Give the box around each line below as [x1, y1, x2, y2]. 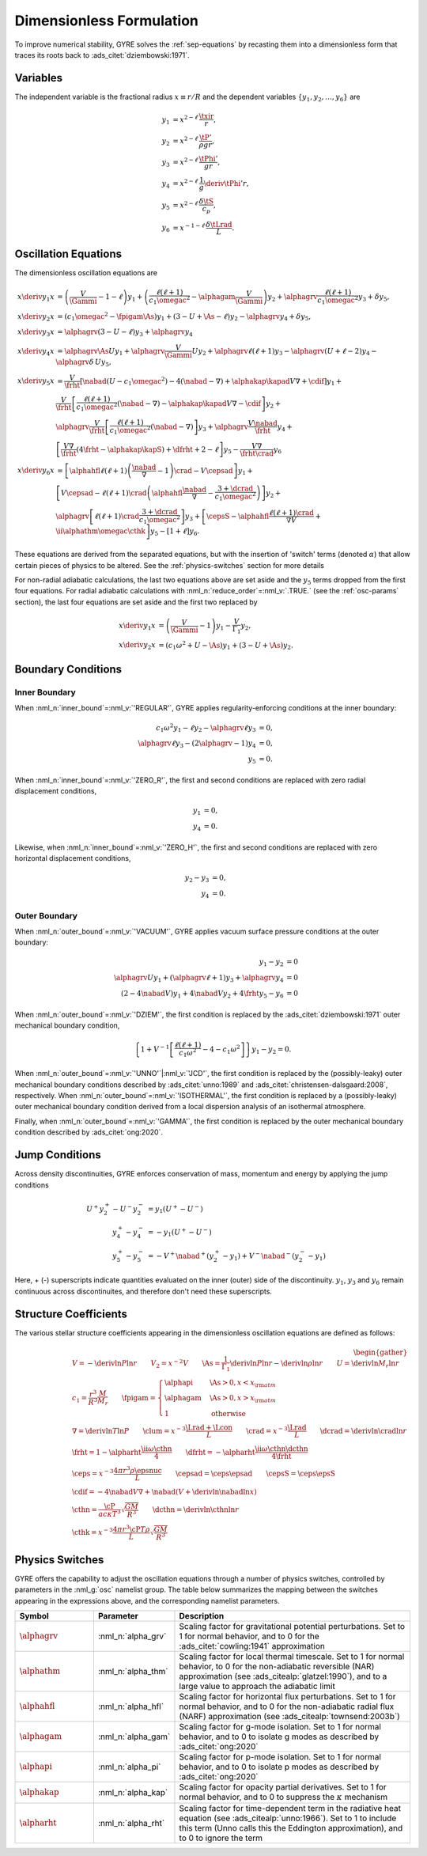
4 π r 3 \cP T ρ [112, 1524, 150, 1534]
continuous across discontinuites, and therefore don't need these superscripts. [14, 1286, 273, 1296]
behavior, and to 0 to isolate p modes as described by [179, 1761, 380, 1772]
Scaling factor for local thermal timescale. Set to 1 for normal [179, 1650, 405, 1661]
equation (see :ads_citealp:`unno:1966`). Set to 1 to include [179, 1812, 397, 1824]
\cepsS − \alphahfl [206, 511, 270, 521]
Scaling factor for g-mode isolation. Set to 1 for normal [179, 1721, 381, 1732]
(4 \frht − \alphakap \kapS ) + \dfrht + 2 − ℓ [76, 445, 219, 454]
